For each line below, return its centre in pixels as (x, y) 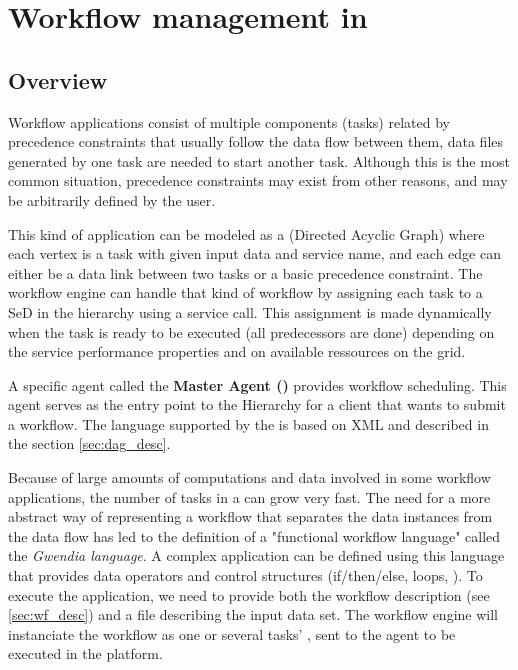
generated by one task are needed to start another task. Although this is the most (259, 160)
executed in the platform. (85, 653)
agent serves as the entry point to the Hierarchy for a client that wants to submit (257, 404)
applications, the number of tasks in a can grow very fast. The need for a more (249, 496)
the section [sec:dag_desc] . (89, 443)
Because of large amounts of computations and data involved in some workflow (249, 477)
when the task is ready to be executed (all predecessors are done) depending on (251, 331)
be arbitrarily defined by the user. (112, 199)
